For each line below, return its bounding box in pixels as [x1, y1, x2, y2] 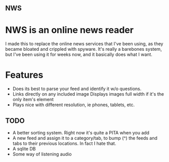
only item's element [12, 97, 54, 103]
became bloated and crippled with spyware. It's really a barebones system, [5, 46, 162, 52]
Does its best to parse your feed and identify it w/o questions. [12, 86, 142, 92]
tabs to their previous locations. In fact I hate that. [12, 140, 116, 146]
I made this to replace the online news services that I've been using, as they [5, 41, 163, 47]
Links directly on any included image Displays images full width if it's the [12, 91, 164, 97]
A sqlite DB [12, 146, 36, 152]
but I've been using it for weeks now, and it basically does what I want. [5, 51, 153, 57]
